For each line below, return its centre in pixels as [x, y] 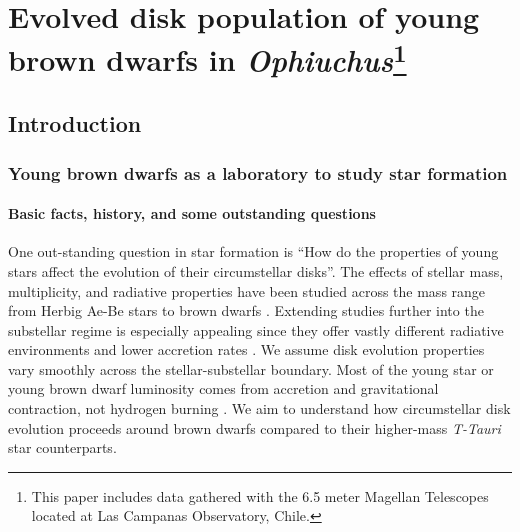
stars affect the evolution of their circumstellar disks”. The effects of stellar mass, [256, 270]
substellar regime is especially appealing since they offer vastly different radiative [256, 329]
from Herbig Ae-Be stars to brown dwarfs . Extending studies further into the [246, 310]
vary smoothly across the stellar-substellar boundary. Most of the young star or [251, 368]
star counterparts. [62, 447]
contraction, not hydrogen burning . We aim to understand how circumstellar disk [259, 408]
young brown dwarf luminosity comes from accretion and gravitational [223, 388]
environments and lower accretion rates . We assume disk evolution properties [246, 349]
